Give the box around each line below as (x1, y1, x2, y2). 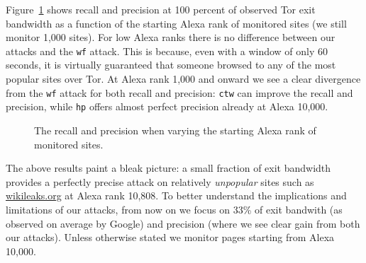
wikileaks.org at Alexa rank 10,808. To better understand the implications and (6, 188, 347, 203)
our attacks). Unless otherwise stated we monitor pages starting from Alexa (6, 230, 335, 245)
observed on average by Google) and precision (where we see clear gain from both (6, 216, 360, 230)
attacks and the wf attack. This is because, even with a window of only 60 (6, 43, 328, 58)
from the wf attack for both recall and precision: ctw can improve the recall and (6, 85, 353, 100)
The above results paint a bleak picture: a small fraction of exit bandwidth (6, 160, 331, 175)
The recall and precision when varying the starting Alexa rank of (34, 122, 316, 137)
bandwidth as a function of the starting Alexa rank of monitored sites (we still (6, 16, 347, 30)
